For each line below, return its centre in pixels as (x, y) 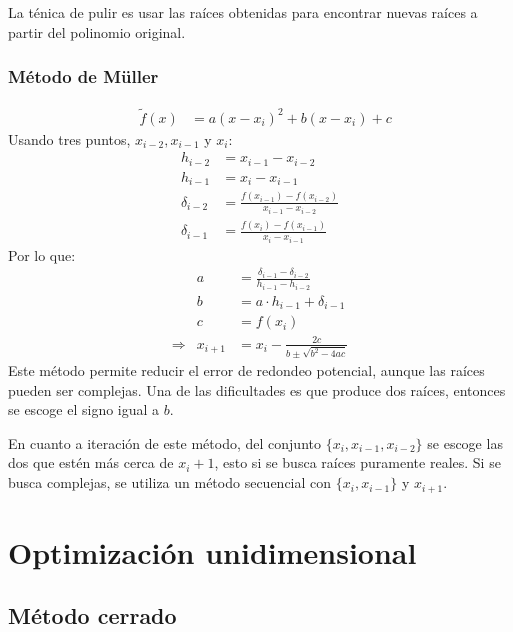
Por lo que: (42, 254)
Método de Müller (83, 76)
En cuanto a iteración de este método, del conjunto (164, 442)
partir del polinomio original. (97, 31)
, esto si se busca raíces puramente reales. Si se (357, 462)
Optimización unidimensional (212, 551)
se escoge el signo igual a (84, 409)
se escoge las (465, 442)
